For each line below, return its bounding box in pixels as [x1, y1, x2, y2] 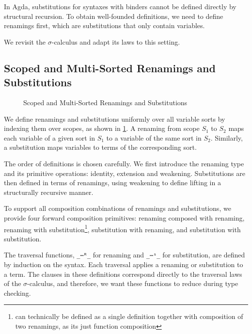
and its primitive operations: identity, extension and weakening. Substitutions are [4, 168, 245, 178]
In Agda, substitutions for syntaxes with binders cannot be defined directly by [4, 1, 236, 11]
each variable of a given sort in [4, 132, 95, 143]
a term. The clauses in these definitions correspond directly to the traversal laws [4, 269, 242, 279]
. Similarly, [210, 132, 243, 143]
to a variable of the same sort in [106, 132, 202, 143]
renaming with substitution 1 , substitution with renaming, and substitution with [4, 223, 241, 234]
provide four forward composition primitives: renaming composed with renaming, [4, 212, 245, 223]
